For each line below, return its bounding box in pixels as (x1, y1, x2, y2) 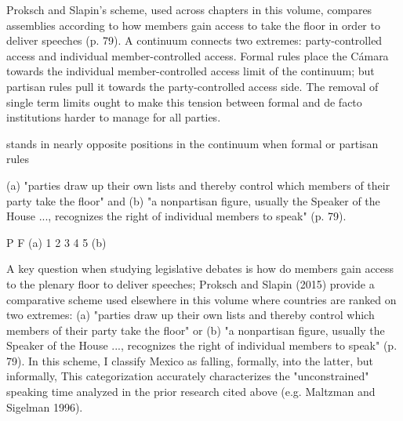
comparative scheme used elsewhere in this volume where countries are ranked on (6, 291, 397, 307)
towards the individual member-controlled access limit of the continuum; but (6, 63, 375, 79)
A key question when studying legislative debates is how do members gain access (6, 260, 394, 277)
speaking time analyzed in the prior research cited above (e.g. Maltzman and (6, 383, 376, 400)
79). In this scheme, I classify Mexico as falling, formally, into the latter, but (6, 352, 373, 368)
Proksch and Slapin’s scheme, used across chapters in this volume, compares (6, 2, 372, 17)
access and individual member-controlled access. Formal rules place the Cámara (6, 47, 389, 64)
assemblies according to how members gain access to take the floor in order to (6, 16, 380, 33)
